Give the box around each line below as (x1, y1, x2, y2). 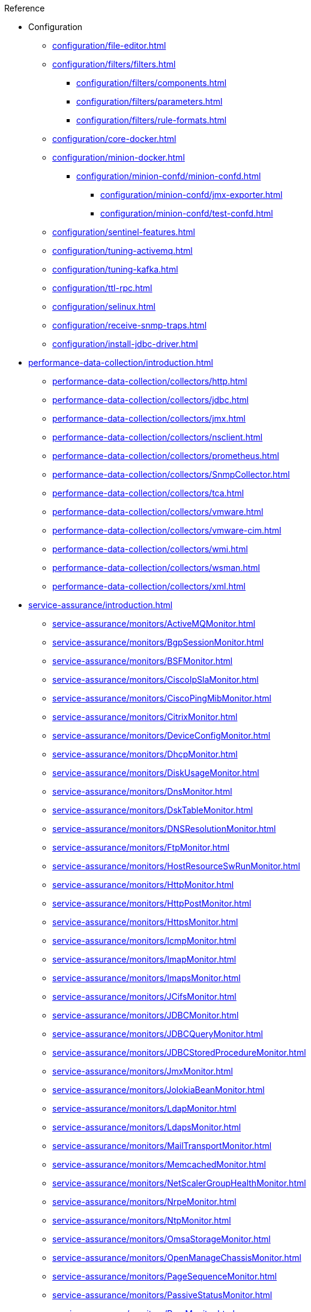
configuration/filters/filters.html (52, 59, 176, 69)
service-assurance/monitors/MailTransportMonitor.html (52, 1141, 272, 1151)
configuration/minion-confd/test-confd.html (100, 208, 273, 218)
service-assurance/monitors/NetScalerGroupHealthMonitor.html (52, 1178, 306, 1188)
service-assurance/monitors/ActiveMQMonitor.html (52, 618, 256, 629)
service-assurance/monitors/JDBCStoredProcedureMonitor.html (52, 1047, 306, 1058)
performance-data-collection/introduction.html (28, 357, 213, 368)
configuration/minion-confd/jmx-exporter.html (100, 189, 283, 200)
